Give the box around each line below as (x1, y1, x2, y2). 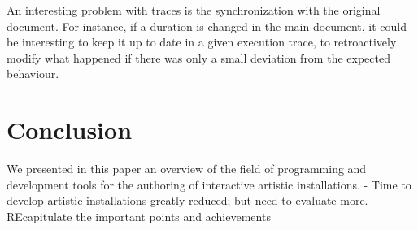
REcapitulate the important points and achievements (7, 207, 271, 224)
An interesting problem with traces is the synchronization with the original (7, 2, 381, 18)
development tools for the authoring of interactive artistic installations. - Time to (7, 176, 411, 193)
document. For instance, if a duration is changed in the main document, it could (7, 17, 407, 34)
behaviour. (7, 65, 59, 82)
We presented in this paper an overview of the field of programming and (7, 160, 367, 177)
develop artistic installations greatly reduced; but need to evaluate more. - (7, 192, 376, 209)
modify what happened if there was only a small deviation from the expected (7, 49, 390, 66)
